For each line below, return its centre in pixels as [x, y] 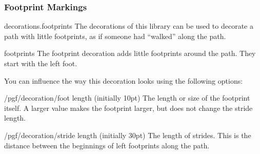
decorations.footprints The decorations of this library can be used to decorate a [129, 26]
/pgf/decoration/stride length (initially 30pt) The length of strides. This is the [128, 135]
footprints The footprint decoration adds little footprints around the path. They [130, 53]
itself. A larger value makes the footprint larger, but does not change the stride [128, 108]
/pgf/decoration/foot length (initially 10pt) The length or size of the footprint [127, 98]
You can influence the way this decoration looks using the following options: [124, 80]
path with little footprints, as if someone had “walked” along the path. [115, 36]
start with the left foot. [41, 63]
